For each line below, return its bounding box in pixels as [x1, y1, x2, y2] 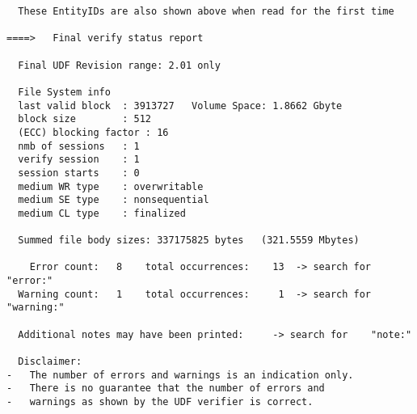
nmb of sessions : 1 [18, 140, 140, 152]
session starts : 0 [18, 167, 140, 179]
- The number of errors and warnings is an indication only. [6, 369, 354, 381]
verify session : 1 [18, 154, 140, 166]
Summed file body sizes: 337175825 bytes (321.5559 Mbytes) [18, 234, 360, 247]
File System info [18, 86, 111, 98]
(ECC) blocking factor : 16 [18, 126, 169, 138]
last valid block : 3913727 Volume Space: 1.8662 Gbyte [18, 99, 343, 112]
